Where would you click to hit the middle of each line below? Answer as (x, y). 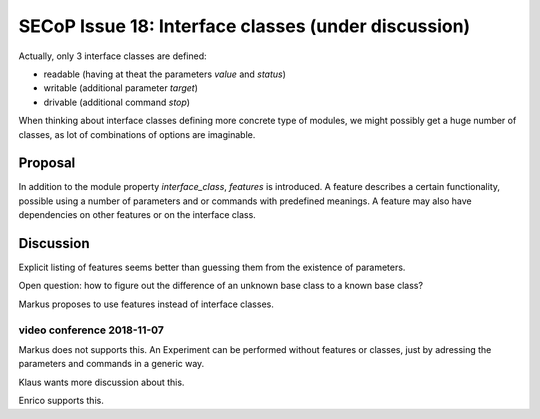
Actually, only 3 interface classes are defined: (112, 56)
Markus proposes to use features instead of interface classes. (146, 304)
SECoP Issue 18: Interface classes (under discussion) (244, 26)
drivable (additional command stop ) (116, 102)
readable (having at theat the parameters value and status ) (165, 74)
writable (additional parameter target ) (121, 88)
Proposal (47, 163)
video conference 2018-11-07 (91, 330)
